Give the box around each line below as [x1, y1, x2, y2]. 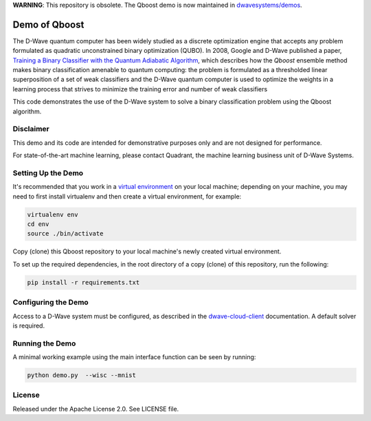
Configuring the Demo [12, 297, 89, 307]
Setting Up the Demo [12, 168, 84, 178]
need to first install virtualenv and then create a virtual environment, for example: [12, 192, 242, 201]
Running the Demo [12, 339, 76, 348]
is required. [12, 321, 45, 330]
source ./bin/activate [27, 230, 104, 238]
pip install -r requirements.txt [27, 278, 140, 286]
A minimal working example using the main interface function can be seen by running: [12, 353, 256, 361]
